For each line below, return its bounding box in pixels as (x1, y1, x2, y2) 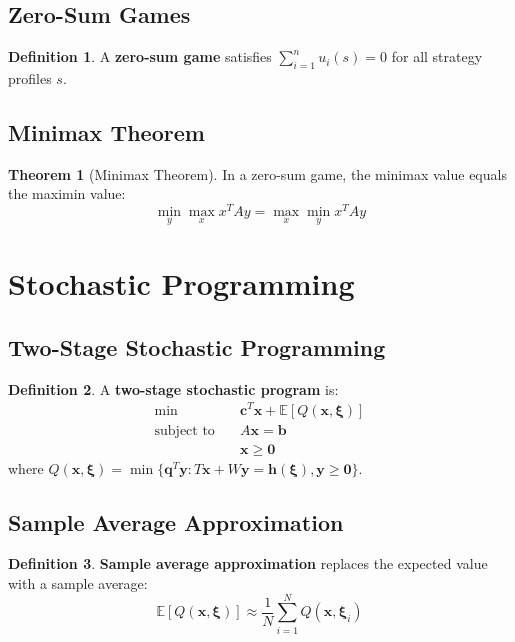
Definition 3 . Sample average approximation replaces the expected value (8, 553, 488, 574)
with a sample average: (8, 573, 148, 594)
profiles (8, 68, 52, 88)
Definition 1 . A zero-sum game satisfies (8, 46, 272, 67)
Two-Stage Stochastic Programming (8, 332, 386, 363)
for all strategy (391, 46, 483, 67)
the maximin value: (8, 183, 126, 204)
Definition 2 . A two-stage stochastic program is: (8, 378, 339, 399)
